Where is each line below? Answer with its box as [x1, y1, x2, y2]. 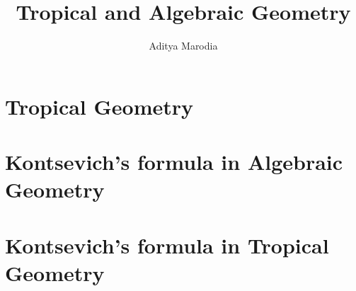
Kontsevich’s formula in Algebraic [5, 147, 343, 176]
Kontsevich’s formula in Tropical [5, 230, 329, 259]
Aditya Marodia [149, 38, 218, 53]
